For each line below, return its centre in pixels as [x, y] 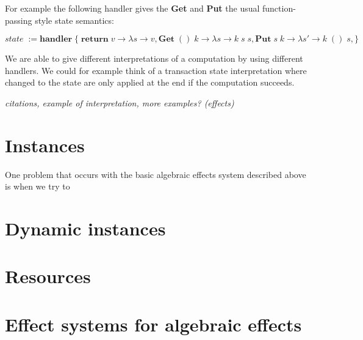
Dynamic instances [85, 228]
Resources [48, 276]
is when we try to [38, 186]
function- [279, 8]
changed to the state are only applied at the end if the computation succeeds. [150, 82]
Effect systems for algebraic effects [153, 324]
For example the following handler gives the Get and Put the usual [132, 8]
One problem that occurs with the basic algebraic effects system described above [156, 174]
